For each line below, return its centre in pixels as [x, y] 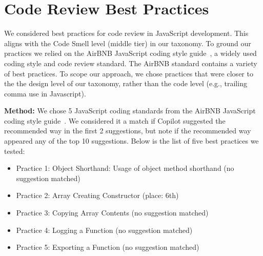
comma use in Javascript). [45, 93]
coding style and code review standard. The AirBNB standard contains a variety [131, 63]
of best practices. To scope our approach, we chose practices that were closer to [129, 73]
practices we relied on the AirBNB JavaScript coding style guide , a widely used [130, 53]
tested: [15, 151]
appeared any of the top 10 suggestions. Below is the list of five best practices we [131, 141]
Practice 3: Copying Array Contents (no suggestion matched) [112, 213]
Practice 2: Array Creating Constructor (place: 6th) [97, 195]
